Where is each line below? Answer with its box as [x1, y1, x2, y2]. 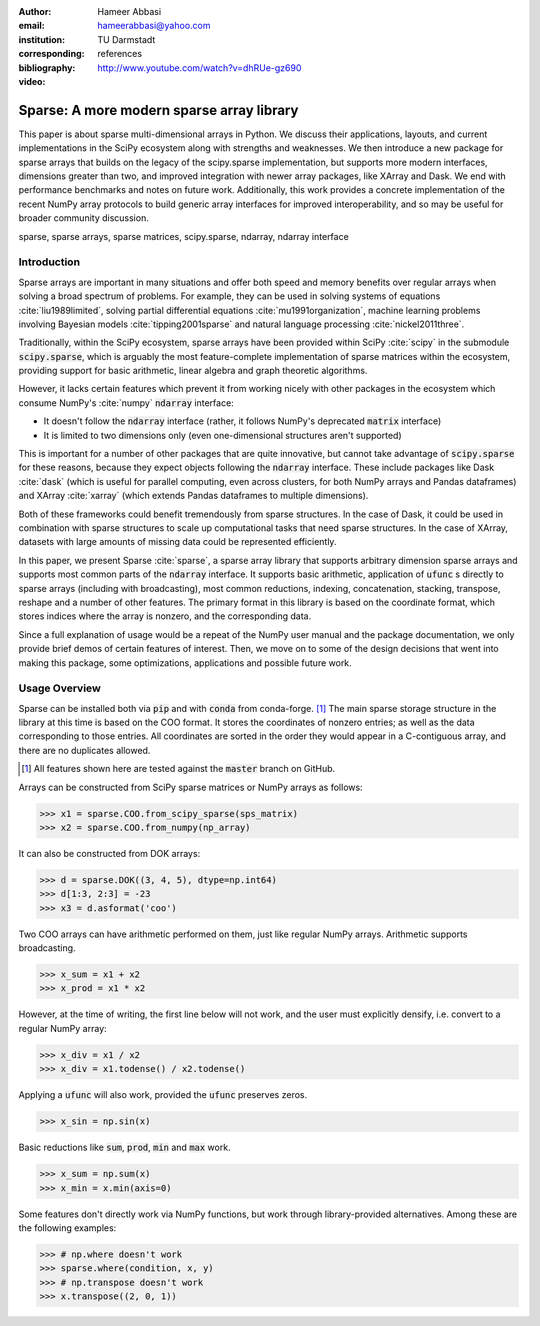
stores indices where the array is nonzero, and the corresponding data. [18, 610, 312, 622]
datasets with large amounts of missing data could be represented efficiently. [18, 536, 337, 548]
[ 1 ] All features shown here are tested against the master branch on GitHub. [21, 763, 336, 775]
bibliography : [18, 61, 76, 74]
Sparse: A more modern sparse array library [18, 101, 299, 119]
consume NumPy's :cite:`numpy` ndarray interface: [18, 396, 234, 409]
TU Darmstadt [97, 33, 156, 45]
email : [18, 20, 45, 32]
